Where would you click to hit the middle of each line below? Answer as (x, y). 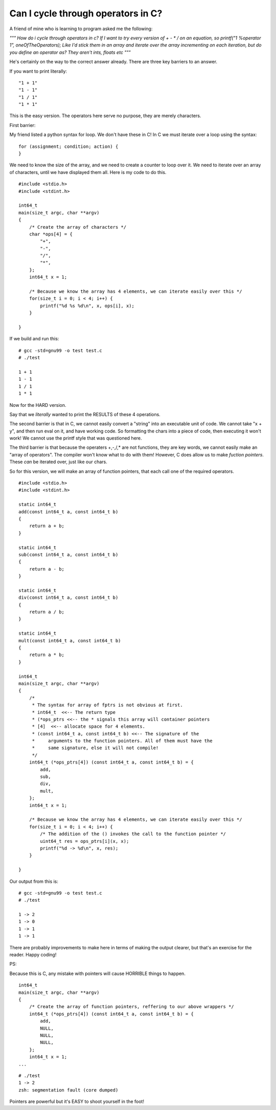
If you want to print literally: (38, 71)
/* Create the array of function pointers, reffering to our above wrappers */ (132, 1007)
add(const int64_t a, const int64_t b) (68, 512)
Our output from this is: (34, 881)
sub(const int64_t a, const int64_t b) (68, 554)
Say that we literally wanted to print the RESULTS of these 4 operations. (85, 414)
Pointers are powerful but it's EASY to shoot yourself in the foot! (77, 1102)
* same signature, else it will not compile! (95, 748)
